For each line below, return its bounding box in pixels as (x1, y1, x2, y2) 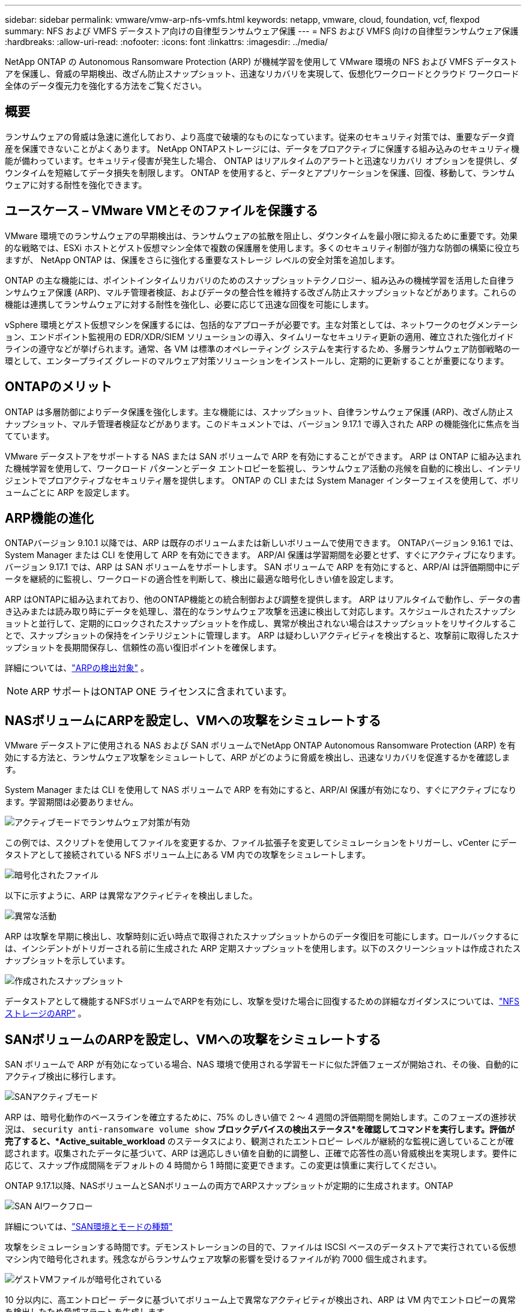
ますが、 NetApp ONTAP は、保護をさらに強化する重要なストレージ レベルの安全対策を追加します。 (5, 254, 400, 265)
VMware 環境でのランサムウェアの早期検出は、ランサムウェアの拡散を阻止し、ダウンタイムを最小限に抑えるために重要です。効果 (5, 230, 518, 241)
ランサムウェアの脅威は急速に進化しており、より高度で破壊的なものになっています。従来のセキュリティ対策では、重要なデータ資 (5, 131, 515, 142)
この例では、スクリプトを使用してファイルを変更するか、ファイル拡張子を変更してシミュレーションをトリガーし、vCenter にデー (5, 837, 517, 848)
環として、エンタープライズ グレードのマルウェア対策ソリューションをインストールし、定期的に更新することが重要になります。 (5, 355, 509, 366)
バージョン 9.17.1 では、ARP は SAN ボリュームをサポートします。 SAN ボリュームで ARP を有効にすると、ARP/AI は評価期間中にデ (5, 562, 520, 572)
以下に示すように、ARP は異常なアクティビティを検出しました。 (5, 890, 258, 901)
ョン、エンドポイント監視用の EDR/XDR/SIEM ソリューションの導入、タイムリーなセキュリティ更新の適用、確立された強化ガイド (5, 331, 514, 342)
